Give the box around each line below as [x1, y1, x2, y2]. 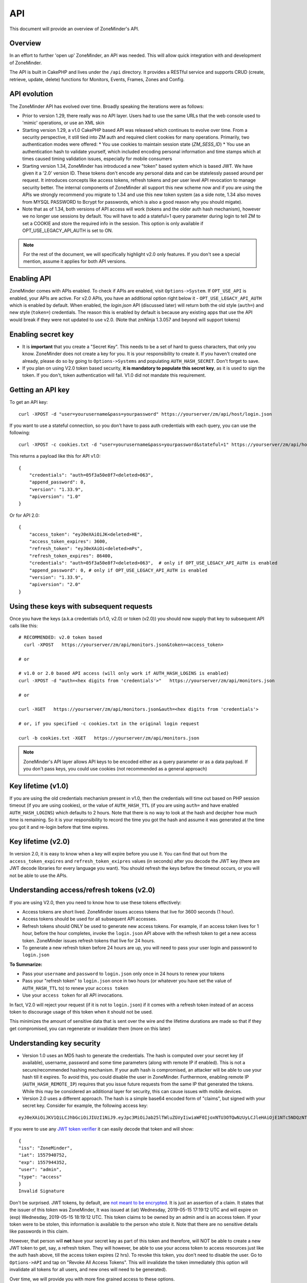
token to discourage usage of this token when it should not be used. [9, 1009, 153, 1015]
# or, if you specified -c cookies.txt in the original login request [18, 721, 200, 727]
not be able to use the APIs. [9, 872, 68, 879]
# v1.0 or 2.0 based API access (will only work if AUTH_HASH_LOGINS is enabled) [18, 670, 229, 676]
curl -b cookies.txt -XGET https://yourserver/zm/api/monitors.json [18, 735, 200, 741]
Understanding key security [9, 1039, 101, 1047]
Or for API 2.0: [9, 512, 40, 518]
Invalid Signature [18, 1188, 65, 1194]
